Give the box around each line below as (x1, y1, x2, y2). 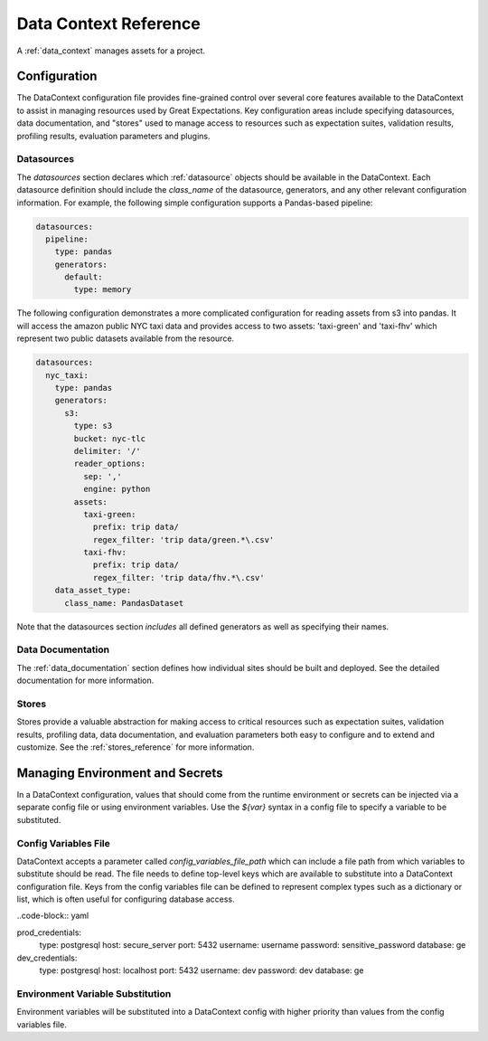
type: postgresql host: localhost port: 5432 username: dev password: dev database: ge (39, 965, 364, 976)
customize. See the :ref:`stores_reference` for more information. (16, 742, 255, 752)
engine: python (82, 484, 151, 495)
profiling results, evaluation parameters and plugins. (16, 130, 211, 141)
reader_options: (73, 459, 146, 469)
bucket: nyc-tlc (73, 433, 146, 443)
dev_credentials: (16, 952, 78, 963)
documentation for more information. (16, 675, 155, 686)
